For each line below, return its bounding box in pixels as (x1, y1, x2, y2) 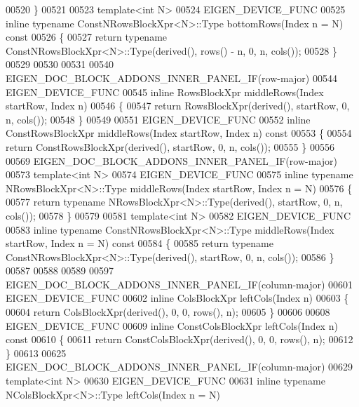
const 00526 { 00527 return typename (6, 29, 168, 44)
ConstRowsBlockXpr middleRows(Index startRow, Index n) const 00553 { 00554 (6, 126, 352, 140)
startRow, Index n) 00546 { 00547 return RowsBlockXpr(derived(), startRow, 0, (6, 98, 350, 113)
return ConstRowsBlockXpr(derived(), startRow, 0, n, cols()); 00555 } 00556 (6, 139, 334, 154)
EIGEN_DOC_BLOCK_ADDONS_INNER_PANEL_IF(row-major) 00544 (6, 70, 337, 85)
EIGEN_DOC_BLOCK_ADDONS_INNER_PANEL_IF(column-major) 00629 (6, 359, 353, 374)
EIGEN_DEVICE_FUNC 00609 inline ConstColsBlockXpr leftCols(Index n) (6, 318, 338, 333)
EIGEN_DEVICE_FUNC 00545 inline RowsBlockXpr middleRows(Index (6, 84, 324, 99)
